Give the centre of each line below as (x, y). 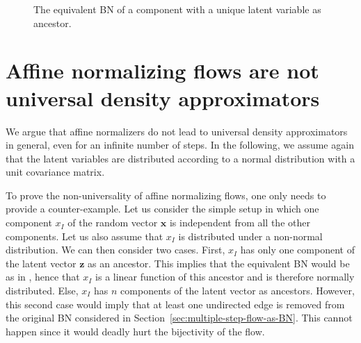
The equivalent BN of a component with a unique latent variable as (177, 9)
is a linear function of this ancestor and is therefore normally (225, 277)
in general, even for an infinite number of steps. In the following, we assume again (180, 145)
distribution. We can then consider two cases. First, (115, 250)
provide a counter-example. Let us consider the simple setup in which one (162, 209)
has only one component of (297, 250)
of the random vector (113, 223)
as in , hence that (43, 277)
